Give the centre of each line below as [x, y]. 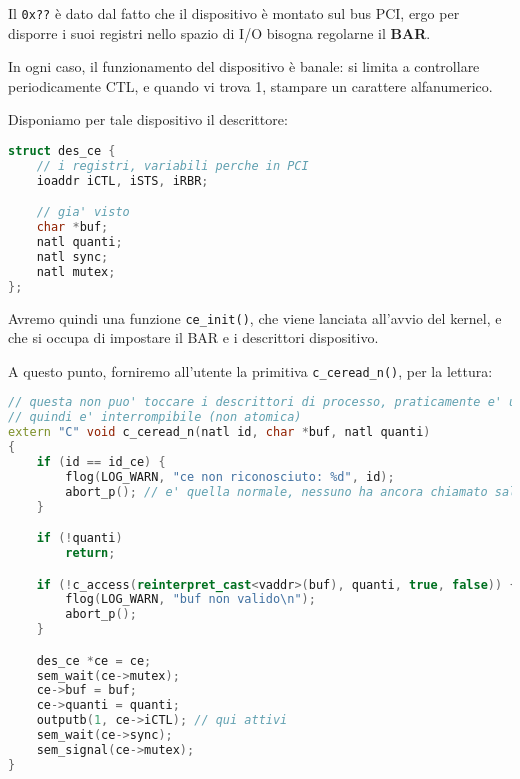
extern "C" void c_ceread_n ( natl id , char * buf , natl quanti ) [219, 432]
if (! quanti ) [79, 538]
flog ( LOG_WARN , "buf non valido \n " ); [190, 599]
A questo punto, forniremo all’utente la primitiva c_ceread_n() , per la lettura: [250, 370]
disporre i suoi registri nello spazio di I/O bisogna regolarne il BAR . [219, 32]
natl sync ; [72, 256]
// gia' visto [83, 212]
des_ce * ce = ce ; [94, 660]
